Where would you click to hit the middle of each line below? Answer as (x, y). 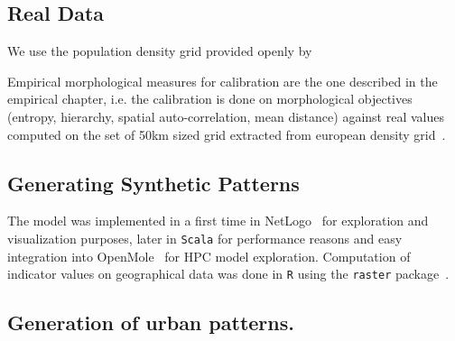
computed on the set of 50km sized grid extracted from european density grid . (227, 134)
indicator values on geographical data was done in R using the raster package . (228, 274)
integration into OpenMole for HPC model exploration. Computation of (209, 256)
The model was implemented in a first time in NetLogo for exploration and (218, 221)
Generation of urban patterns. (151, 323)
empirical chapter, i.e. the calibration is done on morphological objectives (210, 99)
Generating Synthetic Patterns (153, 183)
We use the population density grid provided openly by (160, 51)
